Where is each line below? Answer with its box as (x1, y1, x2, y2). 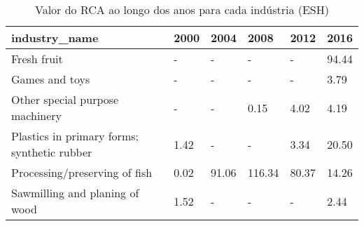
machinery (11, 107, 62, 124)
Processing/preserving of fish (11, 164, 153, 180)
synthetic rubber (11, 144, 92, 160)
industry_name (11, 29, 99, 46)
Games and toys (11, 71, 90, 87)
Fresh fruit (11, 51, 63, 67)
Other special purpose (11, 91, 119, 107)
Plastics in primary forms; (11, 128, 139, 144)
